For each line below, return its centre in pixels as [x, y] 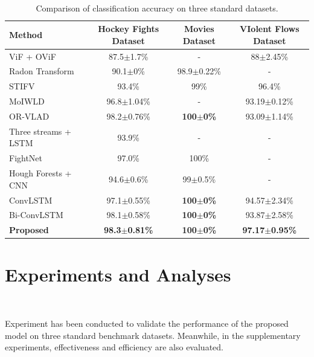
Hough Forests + [40, 173]
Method [26, 34]
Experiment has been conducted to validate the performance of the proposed [147, 323]
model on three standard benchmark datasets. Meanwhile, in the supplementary [153, 335]
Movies [199, 29]
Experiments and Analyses [118, 274]
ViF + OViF [33, 56]
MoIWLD [27, 101]
